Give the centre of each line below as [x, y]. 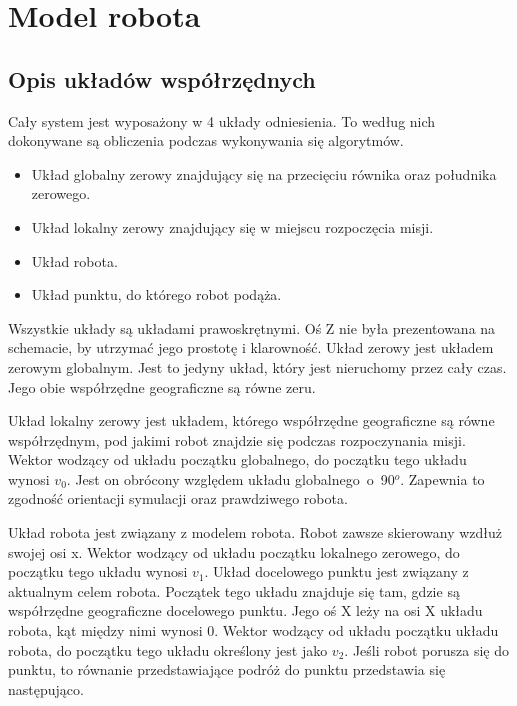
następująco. [46, 688]
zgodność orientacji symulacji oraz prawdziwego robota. [178, 498]
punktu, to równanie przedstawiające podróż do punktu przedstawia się [227, 669]
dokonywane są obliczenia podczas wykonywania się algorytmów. [206, 140]
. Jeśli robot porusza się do [426, 649]
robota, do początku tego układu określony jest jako [168, 649]
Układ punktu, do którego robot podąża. [156, 294]
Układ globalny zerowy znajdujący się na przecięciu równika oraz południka [264, 173]
